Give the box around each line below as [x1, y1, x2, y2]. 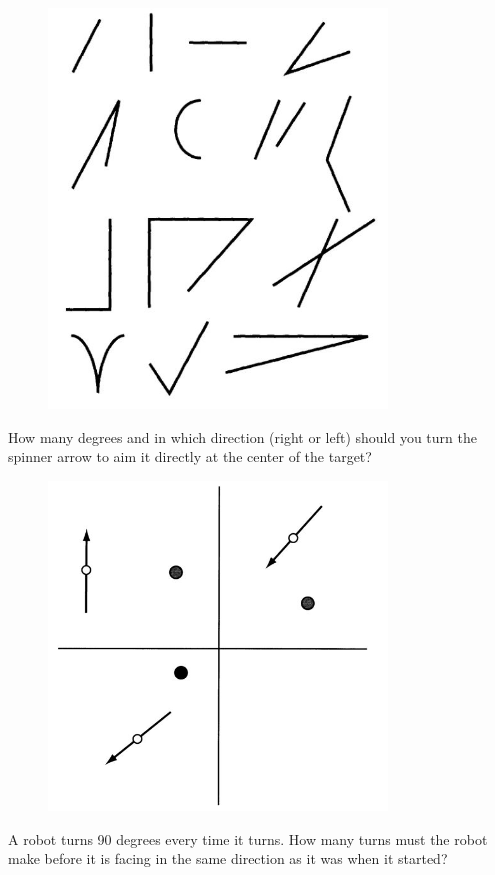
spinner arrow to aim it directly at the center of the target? [8, 446, 372, 467]
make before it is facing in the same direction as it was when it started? [8, 848, 448, 869]
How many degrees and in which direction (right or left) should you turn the [8, 426, 477, 447]
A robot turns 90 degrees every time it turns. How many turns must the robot [8, 828, 488, 849]
